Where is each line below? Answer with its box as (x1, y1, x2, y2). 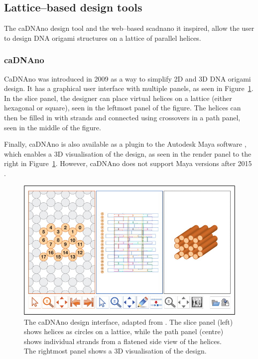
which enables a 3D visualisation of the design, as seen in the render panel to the (4, 148, 252, 159)
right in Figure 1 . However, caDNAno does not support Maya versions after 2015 (4, 158, 252, 169)
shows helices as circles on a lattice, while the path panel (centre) (24, 326, 224, 337)
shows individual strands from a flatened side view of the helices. (24, 336, 222, 346)
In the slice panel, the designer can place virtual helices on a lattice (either (4, 92, 232, 103)
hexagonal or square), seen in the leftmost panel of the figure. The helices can (4, 102, 241, 113)
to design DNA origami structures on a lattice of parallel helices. (4, 32, 201, 43)
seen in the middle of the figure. (4, 122, 101, 132)
